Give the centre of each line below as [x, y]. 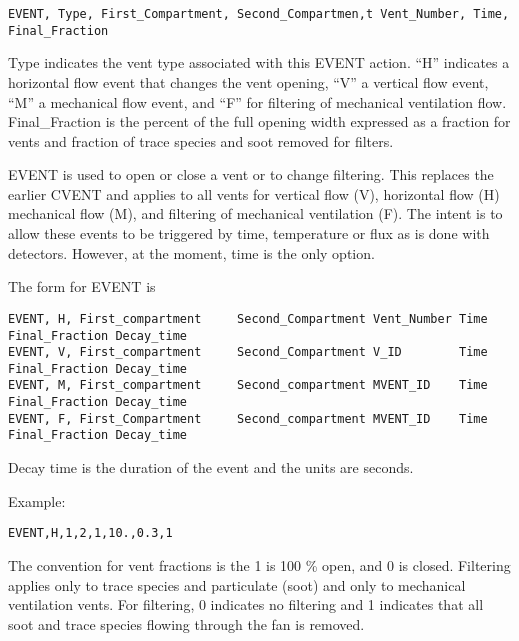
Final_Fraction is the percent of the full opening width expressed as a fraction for [259, 121]
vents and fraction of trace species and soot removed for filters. [201, 140]
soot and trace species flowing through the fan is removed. [186, 623]
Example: [37, 500]
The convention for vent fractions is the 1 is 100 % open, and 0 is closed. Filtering [259, 564]
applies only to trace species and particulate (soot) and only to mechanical [237, 584]
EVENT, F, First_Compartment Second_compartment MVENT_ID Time [248, 418]
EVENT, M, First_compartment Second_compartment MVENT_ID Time [248, 385]
